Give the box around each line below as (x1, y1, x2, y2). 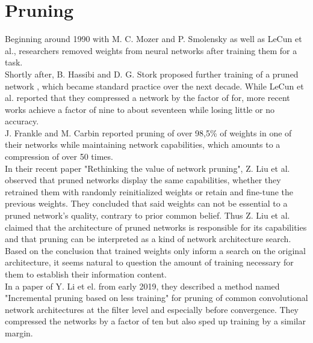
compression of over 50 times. (5, 150, 113, 163)
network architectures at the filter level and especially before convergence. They (5, 303, 299, 315)
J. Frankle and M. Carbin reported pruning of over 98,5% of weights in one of (5, 126, 292, 139)
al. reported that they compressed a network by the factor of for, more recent (5, 91, 290, 104)
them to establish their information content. (5, 268, 167, 280)
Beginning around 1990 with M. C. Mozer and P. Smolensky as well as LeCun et (5, 32, 302, 45)
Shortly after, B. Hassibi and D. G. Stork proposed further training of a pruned (5, 67, 299, 80)
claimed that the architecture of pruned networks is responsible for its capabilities (5, 220, 307, 233)
